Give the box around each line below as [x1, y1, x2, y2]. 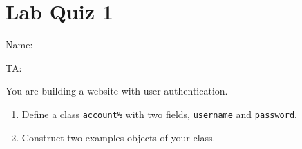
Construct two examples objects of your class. [21, 130, 216, 144]
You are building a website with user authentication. [6, 83, 228, 98]
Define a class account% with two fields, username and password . [21, 106, 298, 121]
